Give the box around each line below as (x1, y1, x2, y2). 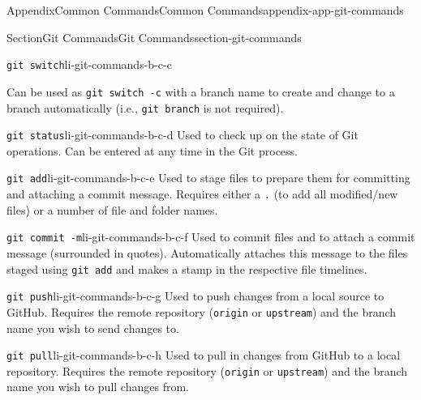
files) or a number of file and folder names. (6, 201, 218, 218)
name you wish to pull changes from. (6, 378, 189, 395)
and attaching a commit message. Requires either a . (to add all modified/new (6, 185, 398, 202)
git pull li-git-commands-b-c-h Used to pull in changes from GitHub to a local (6, 347, 401, 364)
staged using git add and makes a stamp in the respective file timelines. (6, 260, 367, 277)
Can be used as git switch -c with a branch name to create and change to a (6, 83, 395, 100)
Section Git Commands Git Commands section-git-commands (6, 28, 302, 45)
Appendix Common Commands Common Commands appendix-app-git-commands (6, 2, 404, 18)
